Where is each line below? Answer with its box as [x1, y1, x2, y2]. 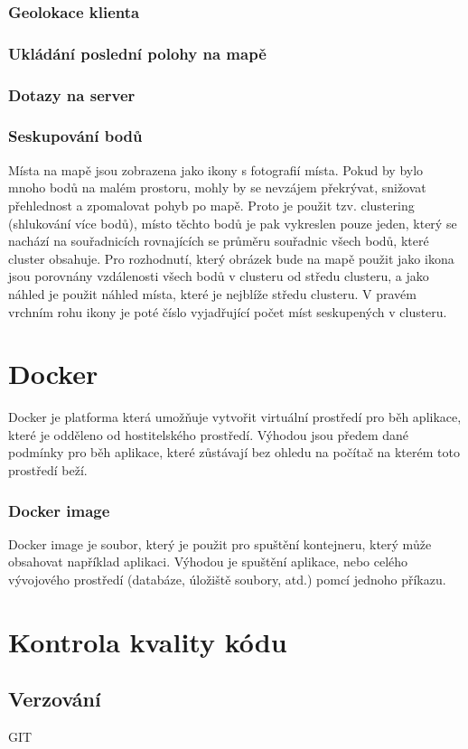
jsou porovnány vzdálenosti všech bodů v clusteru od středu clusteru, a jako [8, 267, 429, 286]
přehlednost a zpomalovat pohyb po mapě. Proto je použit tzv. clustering [8, 195, 415, 214]
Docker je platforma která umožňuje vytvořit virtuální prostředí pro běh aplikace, [8, 407, 462, 426]
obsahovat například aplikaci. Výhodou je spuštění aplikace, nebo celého [8, 552, 408, 571]
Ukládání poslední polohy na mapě [8, 42, 267, 64]
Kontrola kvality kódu [8, 623, 287, 660]
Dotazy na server [8, 83, 136, 106]
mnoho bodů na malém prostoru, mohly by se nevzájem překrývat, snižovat [8, 178, 426, 197]
